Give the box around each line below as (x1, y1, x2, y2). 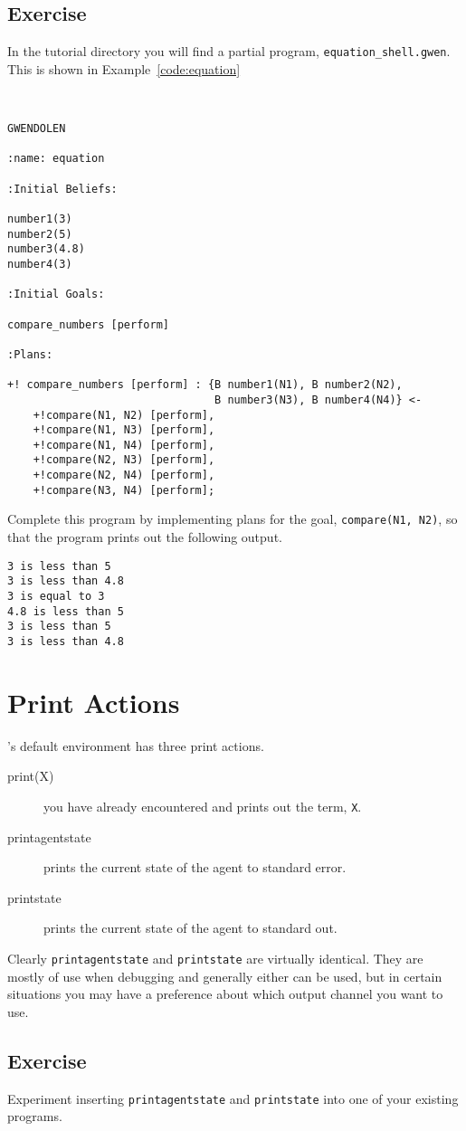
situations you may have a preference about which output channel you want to (7, 984, 443, 1003)
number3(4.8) (7, 242, 85, 256)
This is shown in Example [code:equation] (7, 59, 241, 78)
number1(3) (7, 212, 72, 225)
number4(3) (7, 257, 72, 271)
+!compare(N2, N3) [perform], (33, 453, 215, 467)
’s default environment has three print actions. (7, 736, 264, 755)
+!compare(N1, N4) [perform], (33, 438, 215, 451)
